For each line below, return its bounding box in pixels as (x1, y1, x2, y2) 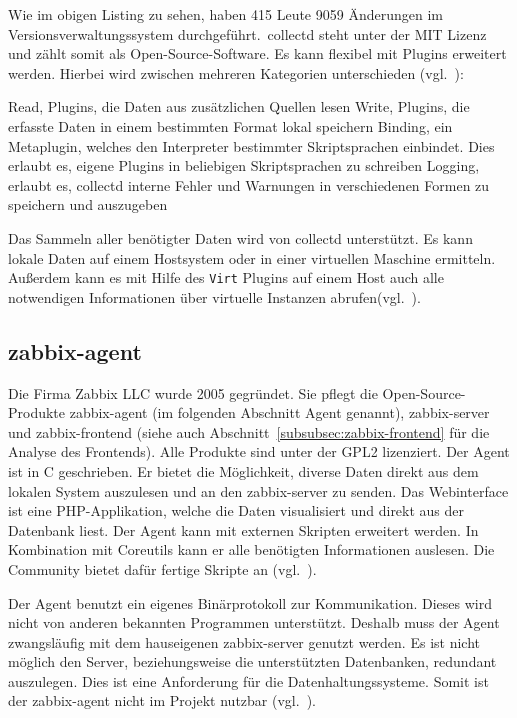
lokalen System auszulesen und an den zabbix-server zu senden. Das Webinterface (8, 480, 509, 501)
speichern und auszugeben (8, 194, 168, 215)
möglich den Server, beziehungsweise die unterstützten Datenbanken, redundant (8, 651, 497, 672)
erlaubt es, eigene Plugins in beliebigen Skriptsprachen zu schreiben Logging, (8, 155, 480, 176)
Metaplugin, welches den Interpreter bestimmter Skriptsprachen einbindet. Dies (8, 135, 495, 156)
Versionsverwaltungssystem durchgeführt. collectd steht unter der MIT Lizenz (8, 23, 487, 44)
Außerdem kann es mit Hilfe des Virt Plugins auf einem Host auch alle (8, 267, 444, 288)
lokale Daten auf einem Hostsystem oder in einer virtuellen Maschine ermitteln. (8, 247, 496, 268)
